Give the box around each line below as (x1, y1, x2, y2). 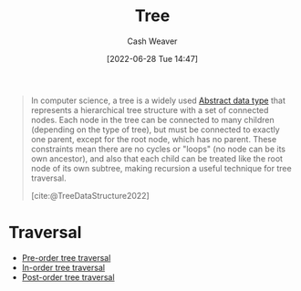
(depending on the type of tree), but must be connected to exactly (30, 124, 280, 135)
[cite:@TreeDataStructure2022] (30, 190, 150, 201)
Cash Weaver (127, 36, 178, 47)
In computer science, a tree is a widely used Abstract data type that (30, 95, 286, 106)
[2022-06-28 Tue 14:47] (107, 53, 198, 64)
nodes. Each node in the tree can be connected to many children (30, 114, 275, 125)
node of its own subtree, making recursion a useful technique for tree (30, 162, 293, 173)
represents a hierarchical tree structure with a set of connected (30, 104, 269, 115)
